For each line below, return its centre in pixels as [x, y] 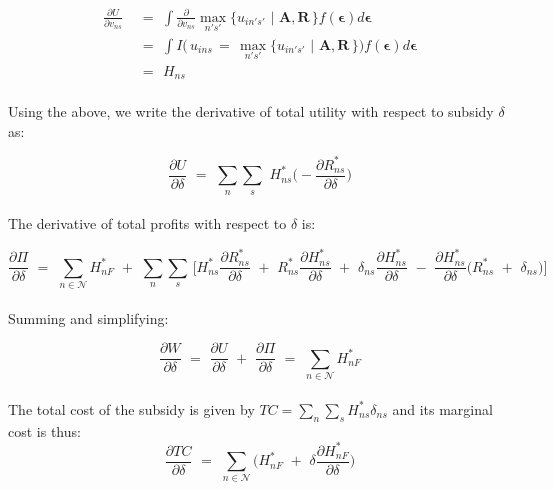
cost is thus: [44, 430]
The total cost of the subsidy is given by [131, 408]
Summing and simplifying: [88, 317]
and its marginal [442, 408]
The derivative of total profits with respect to [147, 223]
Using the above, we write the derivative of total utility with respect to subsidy [251, 111]
